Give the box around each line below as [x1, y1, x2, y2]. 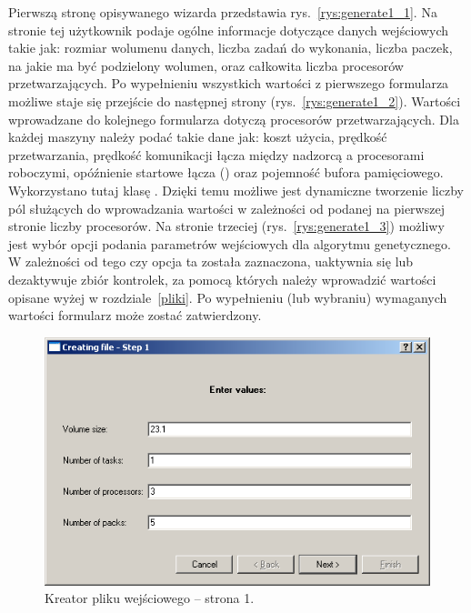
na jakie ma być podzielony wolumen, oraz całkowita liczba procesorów [8, 55, 404, 75]
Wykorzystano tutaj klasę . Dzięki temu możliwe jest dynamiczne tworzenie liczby [8, 180, 464, 199]
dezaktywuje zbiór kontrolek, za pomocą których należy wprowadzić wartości [8, 269, 436, 288]
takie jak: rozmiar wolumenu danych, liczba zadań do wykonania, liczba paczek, [8, 38, 453, 57]
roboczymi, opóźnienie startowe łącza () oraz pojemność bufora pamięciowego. [8, 163, 444, 182]
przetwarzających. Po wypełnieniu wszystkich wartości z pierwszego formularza [8, 74, 449, 93]
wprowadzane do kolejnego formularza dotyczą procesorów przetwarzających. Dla [8, 109, 459, 128]
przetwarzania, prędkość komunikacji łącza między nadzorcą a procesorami [8, 145, 425, 164]
